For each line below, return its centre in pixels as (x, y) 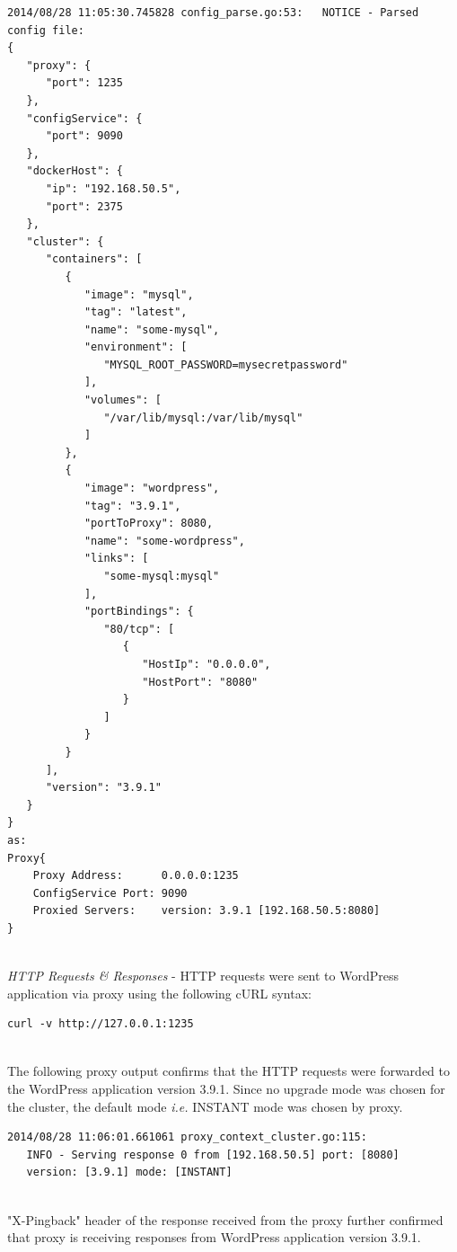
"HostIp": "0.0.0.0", (207, 664)
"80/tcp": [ (139, 629)
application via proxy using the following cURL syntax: (159, 993)
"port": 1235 (84, 83)
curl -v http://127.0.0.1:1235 (101, 1024)
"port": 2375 (84, 206)
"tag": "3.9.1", (132, 506)
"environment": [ (136, 347)
